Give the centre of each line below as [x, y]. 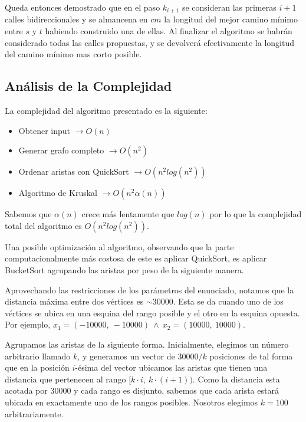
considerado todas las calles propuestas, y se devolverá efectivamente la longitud [150, 42]
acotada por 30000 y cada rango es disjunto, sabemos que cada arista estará [142, 390]
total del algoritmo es [43, 225]
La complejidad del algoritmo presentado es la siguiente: [106, 111]
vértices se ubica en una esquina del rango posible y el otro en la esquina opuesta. [152, 313]
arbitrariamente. [34, 413]
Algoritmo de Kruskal [58, 193]
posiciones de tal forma [251, 356]
